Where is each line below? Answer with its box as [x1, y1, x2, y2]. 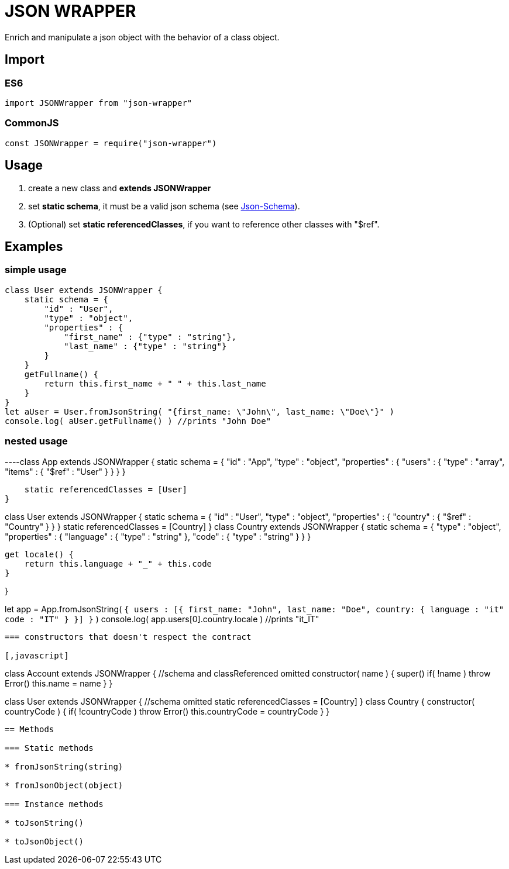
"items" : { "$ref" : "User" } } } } [5, 466, 126, 477]
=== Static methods [5, 743, 94, 753]
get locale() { [5, 549, 74, 559]
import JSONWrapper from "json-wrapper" [5, 98, 192, 108]
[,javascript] [5, 650, 69, 660]
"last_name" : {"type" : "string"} [64, 341, 227, 351]
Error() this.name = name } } [5, 678, 113, 688]
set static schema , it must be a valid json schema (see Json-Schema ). [28, 201, 300, 211]
